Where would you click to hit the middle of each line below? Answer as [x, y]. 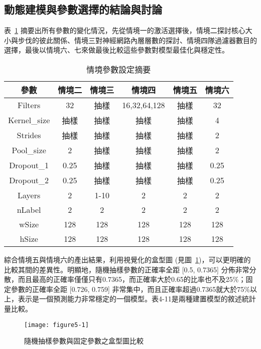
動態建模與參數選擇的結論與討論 [83, 9]
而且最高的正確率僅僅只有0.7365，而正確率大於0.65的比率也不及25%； [132, 279]
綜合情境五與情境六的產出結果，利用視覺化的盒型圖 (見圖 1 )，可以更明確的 [127, 259]
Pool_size [29, 150]
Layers [29, 195]
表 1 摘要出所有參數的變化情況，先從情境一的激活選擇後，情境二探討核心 [125, 30]
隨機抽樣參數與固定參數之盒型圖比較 [84, 341]
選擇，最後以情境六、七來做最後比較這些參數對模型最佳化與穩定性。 [116, 50]
